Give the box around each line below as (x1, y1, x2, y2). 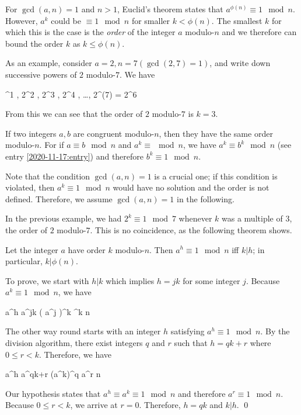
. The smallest (211, 14, 262, 26)
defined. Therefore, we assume (5, 192, 113, 205)
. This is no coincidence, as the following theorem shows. (90, 223, 292, 236)
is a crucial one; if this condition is (154, 170, 278, 182)
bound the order (5, 37, 64, 49)
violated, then (5, 181, 55, 193)
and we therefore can (222, 26, 297, 38)
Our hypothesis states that (5, 387, 101, 399)
